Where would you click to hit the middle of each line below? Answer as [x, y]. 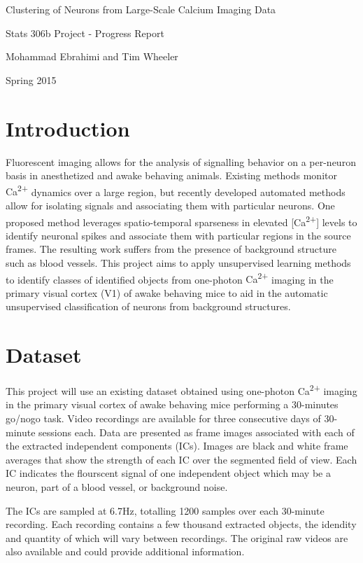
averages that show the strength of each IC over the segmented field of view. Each [181, 459]
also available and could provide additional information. [125, 551]
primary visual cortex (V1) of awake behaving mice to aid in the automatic [167, 292]
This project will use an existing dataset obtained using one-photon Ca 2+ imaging [181, 390]
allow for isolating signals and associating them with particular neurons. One [170, 205]
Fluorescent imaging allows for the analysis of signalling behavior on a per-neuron [181, 161]
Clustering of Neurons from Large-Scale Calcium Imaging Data [141, 9]
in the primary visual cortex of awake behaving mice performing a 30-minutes [172, 404]
